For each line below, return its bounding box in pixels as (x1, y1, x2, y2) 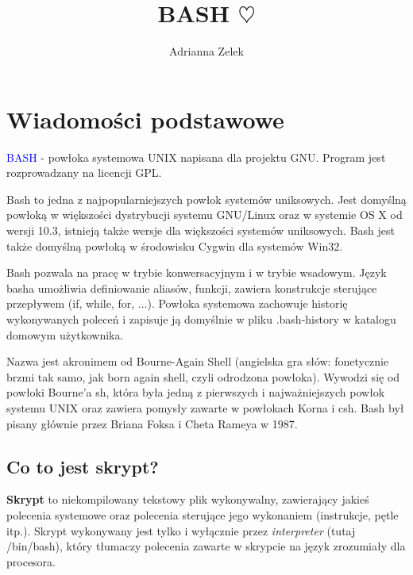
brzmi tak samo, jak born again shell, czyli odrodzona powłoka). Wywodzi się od (6, 368, 400, 385)
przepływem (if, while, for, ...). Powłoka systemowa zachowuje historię (6, 295, 348, 312)
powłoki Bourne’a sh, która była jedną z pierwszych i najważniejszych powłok (6, 384, 385, 401)
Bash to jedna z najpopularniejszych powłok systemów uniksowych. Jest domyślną (6, 190, 407, 207)
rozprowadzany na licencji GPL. (6, 164, 162, 181)
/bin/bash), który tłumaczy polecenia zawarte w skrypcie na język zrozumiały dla (6, 538, 406, 554)
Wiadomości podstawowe (6, 102, 284, 135)
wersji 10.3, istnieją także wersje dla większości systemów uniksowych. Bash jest (6, 222, 396, 239)
